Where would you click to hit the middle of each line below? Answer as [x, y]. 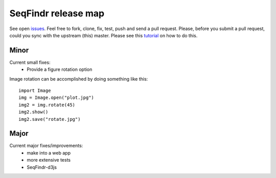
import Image [35, 91]
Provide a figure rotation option [60, 69]
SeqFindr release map [57, 13]
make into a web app [49, 152]
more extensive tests [49, 160]
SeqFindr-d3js [42, 167]
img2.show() [33, 112]
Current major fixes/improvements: [46, 146]
